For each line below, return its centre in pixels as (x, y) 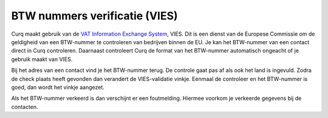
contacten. (25, 107)
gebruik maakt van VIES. (42, 59)
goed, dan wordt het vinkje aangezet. (58, 87)
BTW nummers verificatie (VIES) (95, 16)
